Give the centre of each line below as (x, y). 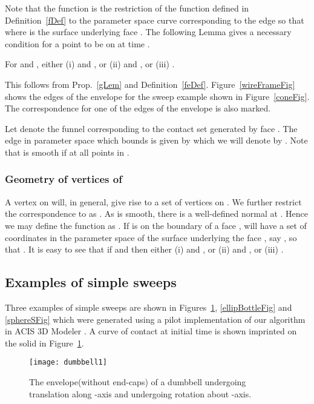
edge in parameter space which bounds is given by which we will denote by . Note (156, 140)
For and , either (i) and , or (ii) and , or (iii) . (90, 64)
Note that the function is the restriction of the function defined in (127, 8)
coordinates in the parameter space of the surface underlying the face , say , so (151, 237)
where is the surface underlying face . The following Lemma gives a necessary (148, 32)
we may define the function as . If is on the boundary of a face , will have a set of (156, 225)
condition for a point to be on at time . (77, 43)
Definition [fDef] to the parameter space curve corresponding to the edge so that (155, 20)
